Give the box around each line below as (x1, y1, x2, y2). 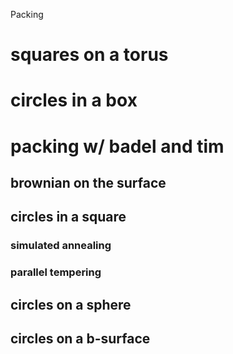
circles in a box (10, 89, 138, 112)
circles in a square (10, 209, 127, 226)
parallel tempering (10, 265, 102, 279)
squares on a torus (10, 44, 169, 66)
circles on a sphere (10, 296, 132, 313)
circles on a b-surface (10, 330, 151, 347)
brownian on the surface (10, 174, 167, 191)
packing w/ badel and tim (10, 135, 225, 158)
